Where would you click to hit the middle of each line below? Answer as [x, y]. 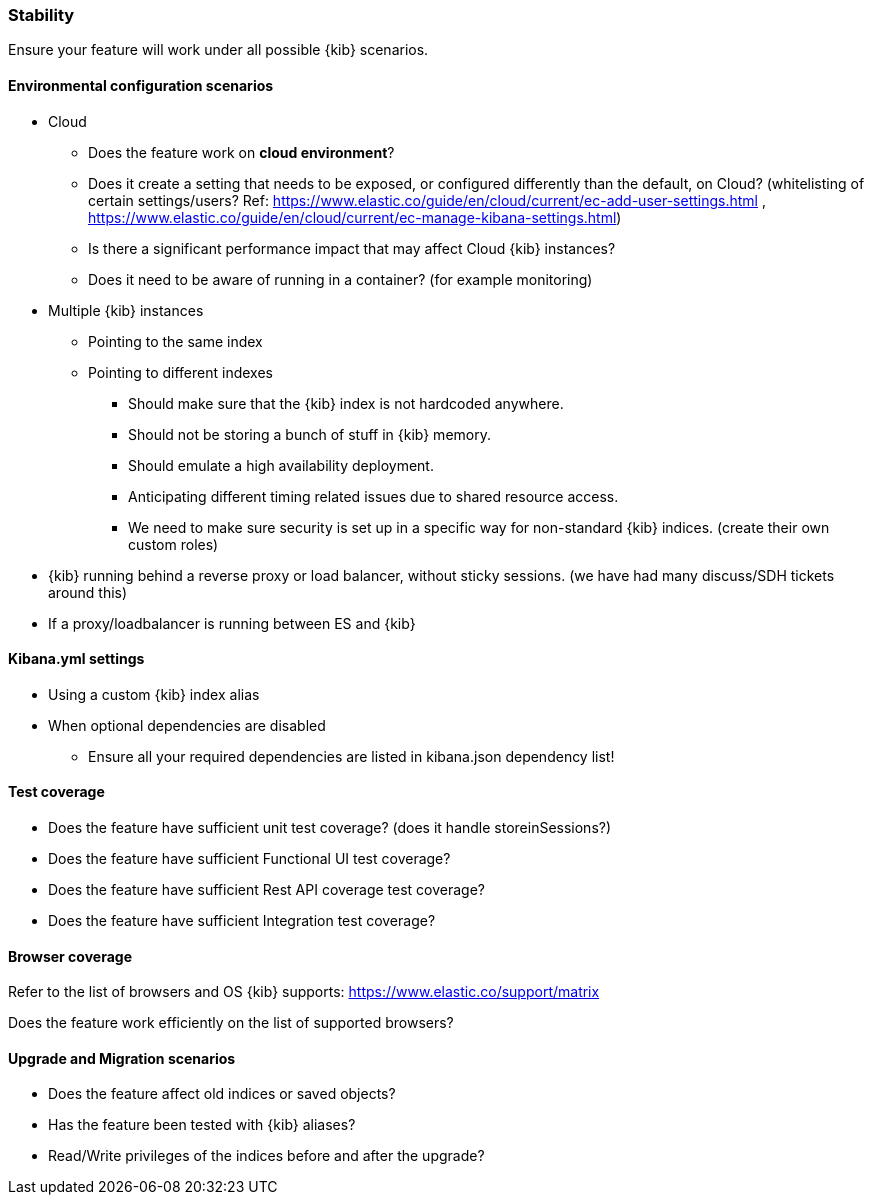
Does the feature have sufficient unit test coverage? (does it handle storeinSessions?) [330, 828]
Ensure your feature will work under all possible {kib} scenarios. [218, 50]
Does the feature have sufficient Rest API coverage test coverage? [267, 890]
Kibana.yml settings [76, 659]
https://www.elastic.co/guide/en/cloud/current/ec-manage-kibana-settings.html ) [355, 217]
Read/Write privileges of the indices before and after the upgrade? [266, 1156]
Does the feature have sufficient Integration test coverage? [242, 921]
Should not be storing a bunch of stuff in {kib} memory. [309, 434]
